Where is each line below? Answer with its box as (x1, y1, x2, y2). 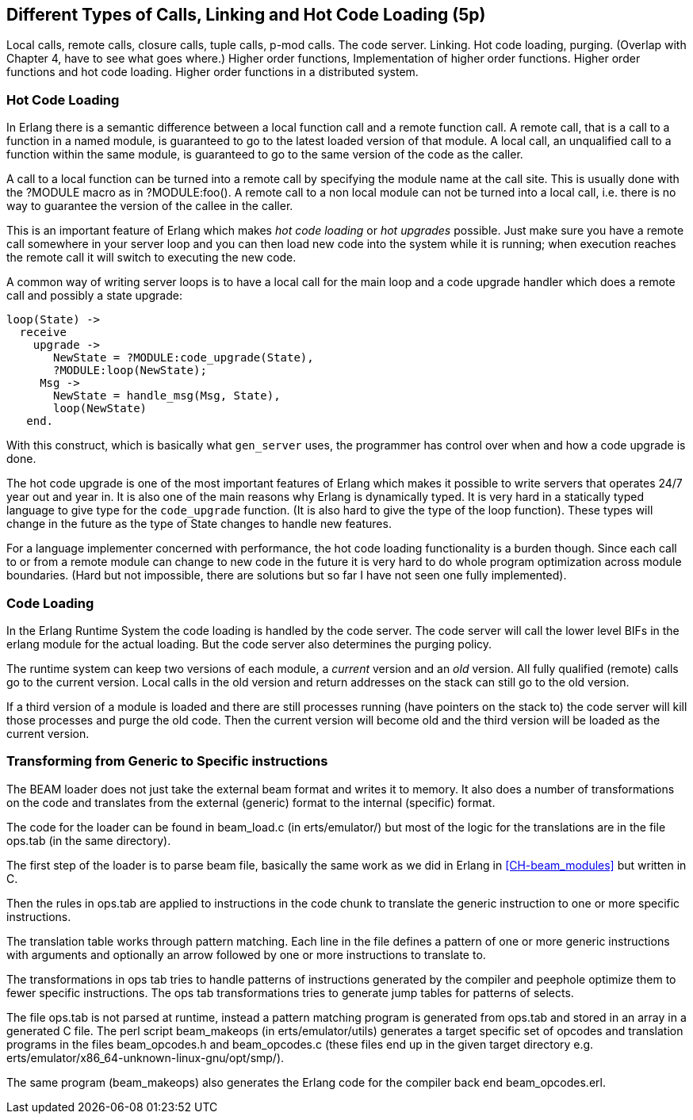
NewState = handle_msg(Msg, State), (53, 389, 281, 403)
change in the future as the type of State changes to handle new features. (6, 517, 392, 531)
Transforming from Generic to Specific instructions (6, 753, 328, 770)
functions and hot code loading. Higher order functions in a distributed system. (6, 65, 419, 79)
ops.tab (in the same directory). (6, 833, 171, 847)
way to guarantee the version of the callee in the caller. (6, 199, 293, 213)
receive (19, 326, 67, 339)
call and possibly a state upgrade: (6, 289, 182, 303)
